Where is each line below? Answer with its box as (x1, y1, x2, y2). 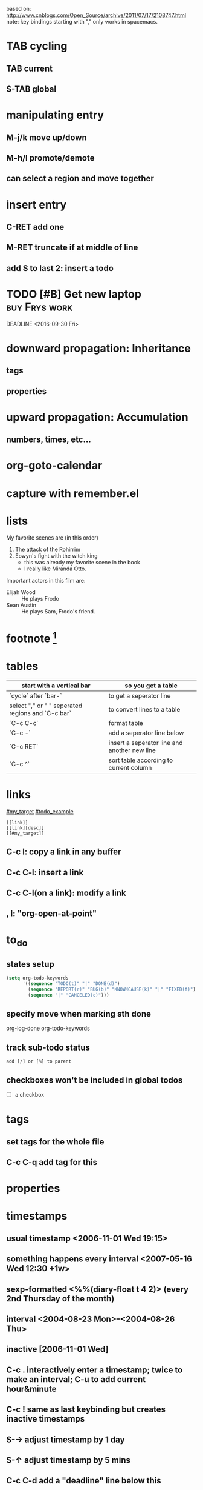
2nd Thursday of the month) (6, 1294, 115, 1304)
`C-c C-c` (9, 718, 39, 727)
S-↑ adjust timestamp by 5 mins (6, 1455, 131, 1465)
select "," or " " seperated (9, 701, 83, 710)
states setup (6, 959, 54, 969)
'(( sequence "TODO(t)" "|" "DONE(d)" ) (22, 980, 120, 987)
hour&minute (6, 1383, 57, 1394)
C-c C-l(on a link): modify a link (6, 888, 126, 898)
